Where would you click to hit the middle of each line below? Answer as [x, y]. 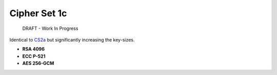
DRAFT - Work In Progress [50, 28]
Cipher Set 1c [38, 13]
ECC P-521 [34, 56]
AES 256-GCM [38, 63]
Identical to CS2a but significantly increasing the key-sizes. [72, 40]
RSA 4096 [34, 49]
